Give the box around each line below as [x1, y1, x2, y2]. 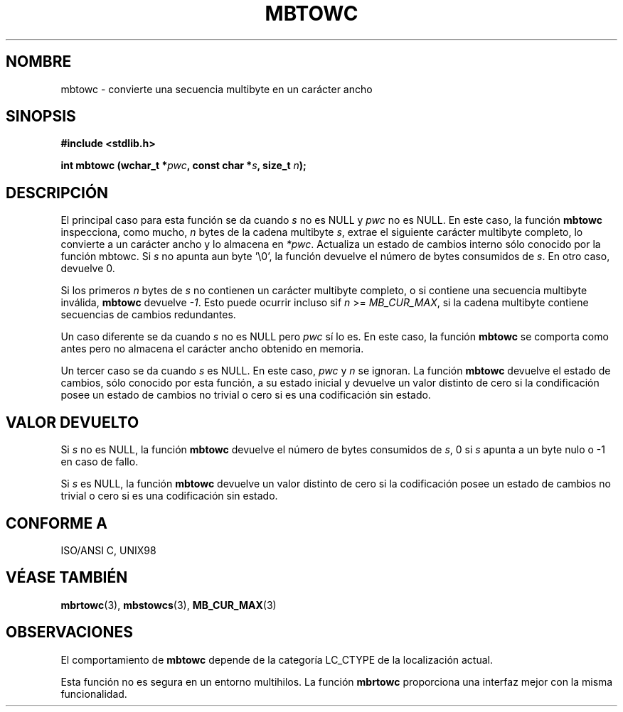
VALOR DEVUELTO [6, 413, 139, 431]
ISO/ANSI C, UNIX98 [60, 544, 156, 556]
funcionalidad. [60, 687, 127, 700]
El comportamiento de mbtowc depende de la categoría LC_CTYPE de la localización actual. [60, 653, 493, 666]
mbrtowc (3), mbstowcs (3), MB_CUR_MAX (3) [60, 598, 277, 611]
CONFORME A [6, 514, 107, 532]
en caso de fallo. [60, 455, 139, 468]
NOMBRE [6, 53, 72, 71]
